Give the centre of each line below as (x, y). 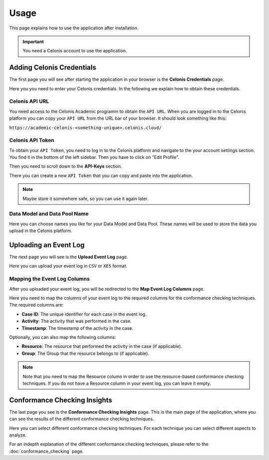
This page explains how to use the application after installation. (74, 28)
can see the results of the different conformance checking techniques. (82, 419)
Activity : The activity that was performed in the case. (77, 321)
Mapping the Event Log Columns (49, 279)
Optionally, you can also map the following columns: (63, 337)
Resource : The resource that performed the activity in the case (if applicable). (102, 346)
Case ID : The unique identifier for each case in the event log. (84, 314)
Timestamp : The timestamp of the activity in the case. (77, 328)
